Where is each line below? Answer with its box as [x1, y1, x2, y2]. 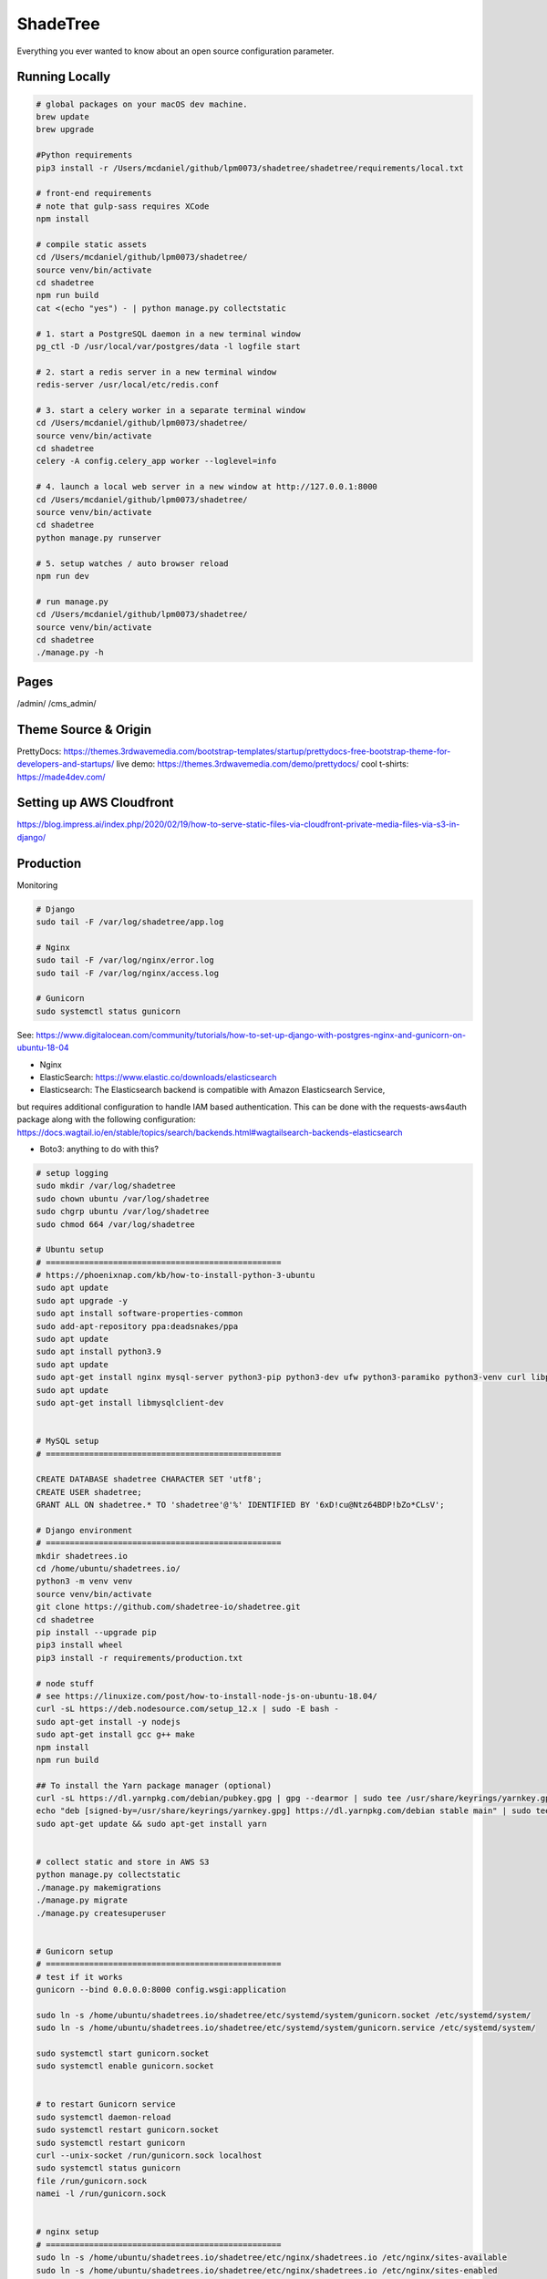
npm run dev [36, 571, 90, 581]
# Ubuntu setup [36, 1244, 104, 1255]
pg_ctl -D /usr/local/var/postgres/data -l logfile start [36, 341, 301, 351]
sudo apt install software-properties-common [36, 1308, 243, 1319]
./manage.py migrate [36, 1895, 128, 1905]
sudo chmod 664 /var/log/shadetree [36, 1219, 195, 1230]
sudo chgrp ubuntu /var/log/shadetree [36, 1206, 210, 1217]
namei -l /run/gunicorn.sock [36, 2189, 167, 2199]
